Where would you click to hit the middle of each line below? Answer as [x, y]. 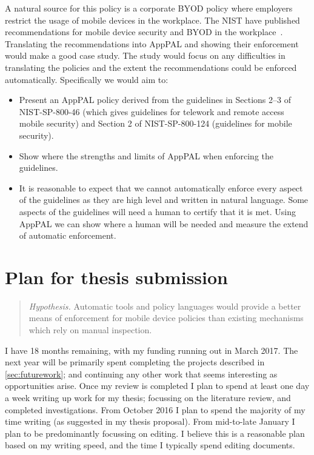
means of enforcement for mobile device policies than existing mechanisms [166, 318]
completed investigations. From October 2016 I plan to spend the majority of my [155, 409]
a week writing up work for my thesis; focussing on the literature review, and [148, 397]
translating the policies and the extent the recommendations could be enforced [151, 67]
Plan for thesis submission [116, 277]
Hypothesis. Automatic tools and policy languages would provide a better [165, 306]
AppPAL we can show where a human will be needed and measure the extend [164, 223]
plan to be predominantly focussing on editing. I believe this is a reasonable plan [155, 433]
